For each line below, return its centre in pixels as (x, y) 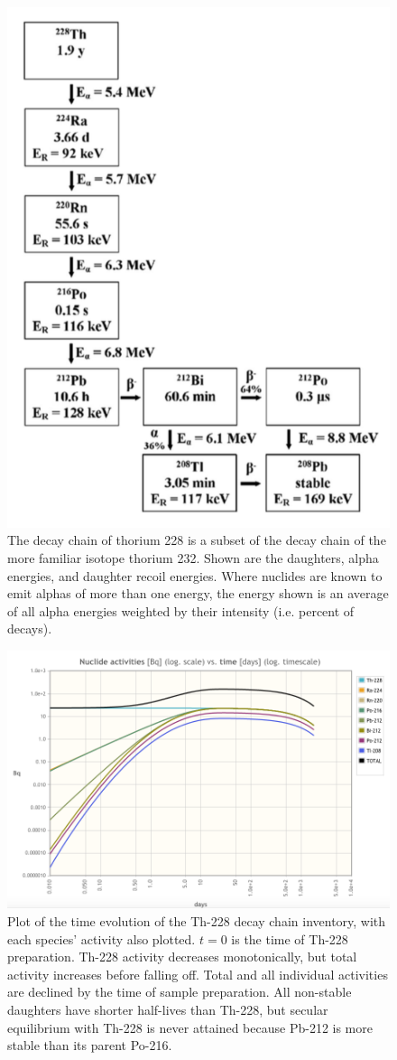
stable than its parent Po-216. (90, 1045)
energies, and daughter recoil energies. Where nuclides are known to (195, 575)
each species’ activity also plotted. (102, 938)
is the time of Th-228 (290, 938)
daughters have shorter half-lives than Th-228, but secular (168, 1009)
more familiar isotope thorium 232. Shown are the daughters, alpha (193, 557)
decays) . (30, 628)
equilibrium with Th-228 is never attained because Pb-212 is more (190, 1027)
